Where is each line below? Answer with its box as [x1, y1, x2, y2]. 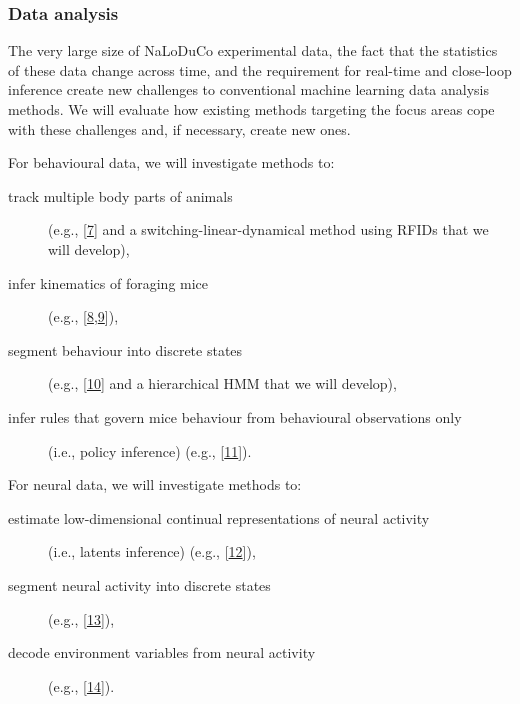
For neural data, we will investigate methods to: [8, 474, 302, 495]
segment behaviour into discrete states [8, 339, 243, 360]
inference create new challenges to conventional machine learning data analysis [8, 79, 489, 100]
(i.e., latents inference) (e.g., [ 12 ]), [48, 541, 256, 562]
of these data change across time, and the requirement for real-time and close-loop [8, 59, 512, 80]
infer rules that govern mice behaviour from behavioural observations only [8, 406, 462, 427]
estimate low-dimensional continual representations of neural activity [8, 507, 430, 528]
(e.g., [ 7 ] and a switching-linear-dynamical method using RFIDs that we [48, 219, 489, 240]
